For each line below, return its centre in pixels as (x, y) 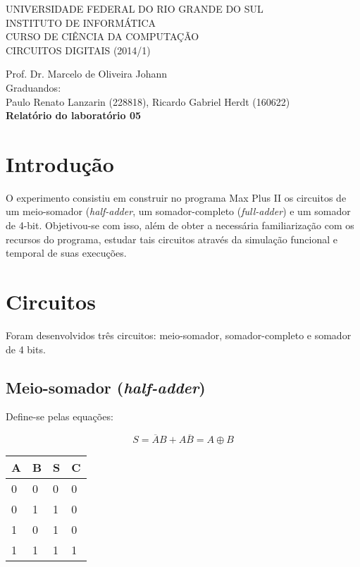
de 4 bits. (26, 349)
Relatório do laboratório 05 (74, 115)
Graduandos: (33, 87)
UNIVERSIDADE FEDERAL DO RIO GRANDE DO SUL (135, 8)
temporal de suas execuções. (66, 253)
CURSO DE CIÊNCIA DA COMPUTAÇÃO (103, 36)
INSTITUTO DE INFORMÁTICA (81, 22)
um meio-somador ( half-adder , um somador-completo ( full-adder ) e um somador (178, 211)
